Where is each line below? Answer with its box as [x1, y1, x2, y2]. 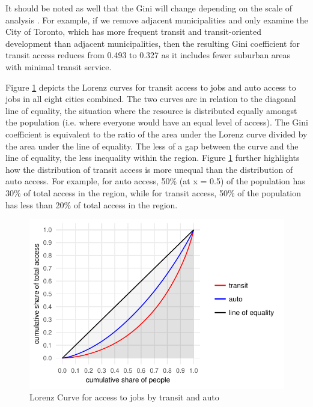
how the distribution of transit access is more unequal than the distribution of [5, 163, 293, 175]
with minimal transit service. [5, 60, 112, 73]
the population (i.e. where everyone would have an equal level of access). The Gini [5, 116, 308, 128]
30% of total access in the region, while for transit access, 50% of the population [5, 186, 302, 199]
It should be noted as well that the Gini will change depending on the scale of [5, 2, 293, 14]
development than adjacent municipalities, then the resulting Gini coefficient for [5, 37, 300, 49]
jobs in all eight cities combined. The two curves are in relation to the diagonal [5, 92, 296, 105]
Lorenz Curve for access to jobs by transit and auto [29, 391, 219, 403]
